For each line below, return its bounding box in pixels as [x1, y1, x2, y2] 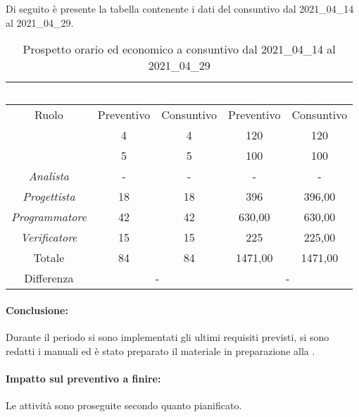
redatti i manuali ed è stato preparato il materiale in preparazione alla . [6, 343, 315, 358]
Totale [33, 249, 65, 266]
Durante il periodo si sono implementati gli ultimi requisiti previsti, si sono [6, 329, 329, 344]
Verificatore [20, 229, 77, 246]
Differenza [24, 270, 74, 287]
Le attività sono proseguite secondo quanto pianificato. [6, 397, 242, 412]
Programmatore [11, 208, 87, 225]
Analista [28, 168, 70, 185]
